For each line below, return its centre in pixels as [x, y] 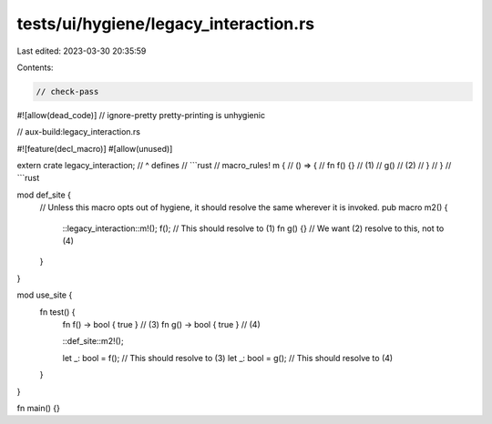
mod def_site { [44, 195]
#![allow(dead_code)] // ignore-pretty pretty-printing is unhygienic [141, 115]
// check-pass [67, 91]
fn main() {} [39, 408]
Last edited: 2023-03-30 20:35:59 [82, 51]
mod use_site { [45, 295]
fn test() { [58, 312]
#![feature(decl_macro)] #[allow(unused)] [95, 148]
